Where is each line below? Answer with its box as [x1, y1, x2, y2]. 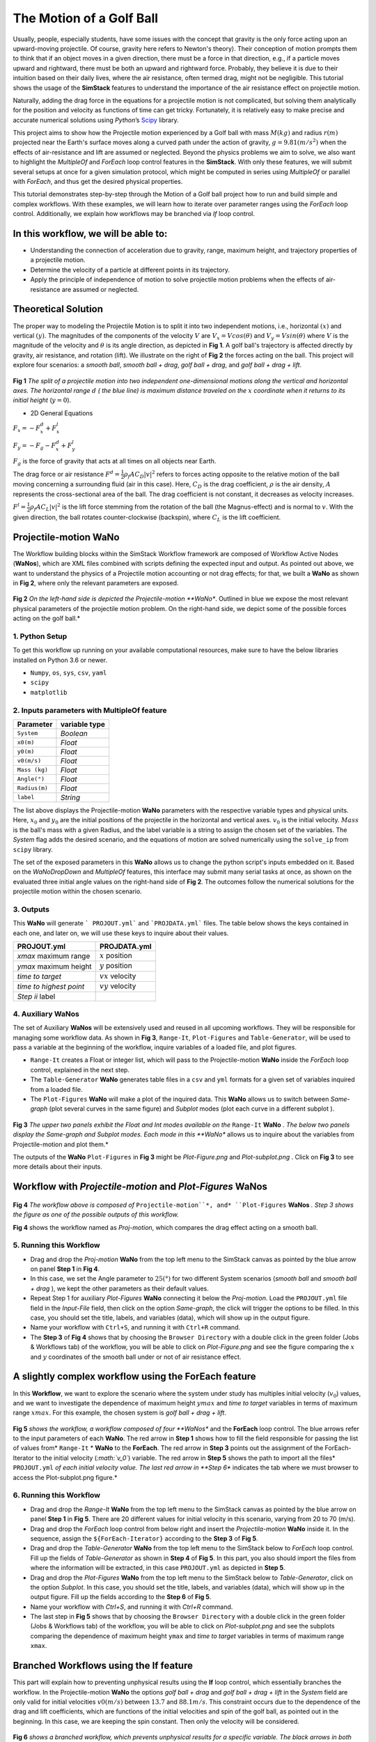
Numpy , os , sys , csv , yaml [30, 669, 107, 677]
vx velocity [100, 971, 136, 980]
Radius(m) [17, 785, 49, 792]
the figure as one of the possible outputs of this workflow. [13, 1210, 179, 1219]
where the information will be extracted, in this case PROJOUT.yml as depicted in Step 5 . [30, 1564, 285, 1572]
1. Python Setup [13, 631, 68, 641]
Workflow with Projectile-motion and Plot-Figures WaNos [13, 1181, 268, 1193]
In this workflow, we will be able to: [13, 228, 168, 240]
